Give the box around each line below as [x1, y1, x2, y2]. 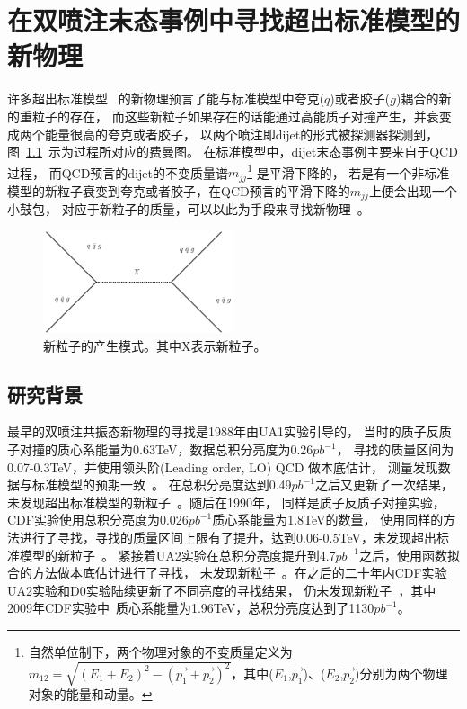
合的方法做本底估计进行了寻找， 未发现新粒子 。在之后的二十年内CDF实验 [7, 563, 447, 582]
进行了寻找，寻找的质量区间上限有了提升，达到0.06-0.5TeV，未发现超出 [19, 528, 436, 547]
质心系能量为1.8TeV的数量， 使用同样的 [212, 510, 444, 529]
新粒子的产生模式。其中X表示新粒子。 [43, 336, 267, 354]
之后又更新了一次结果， [314, 475, 454, 494]
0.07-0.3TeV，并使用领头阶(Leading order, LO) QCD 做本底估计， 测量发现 [7, 457, 438, 476]
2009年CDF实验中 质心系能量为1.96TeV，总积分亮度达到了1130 [7, 598, 374, 617]
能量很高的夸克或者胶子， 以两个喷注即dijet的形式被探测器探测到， [44, 124, 439, 143]
